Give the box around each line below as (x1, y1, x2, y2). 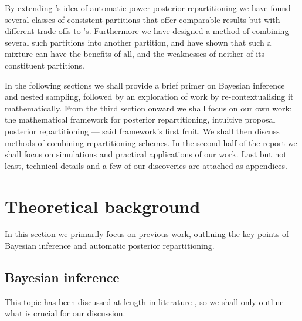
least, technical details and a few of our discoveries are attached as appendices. (5, 159, 287, 171)
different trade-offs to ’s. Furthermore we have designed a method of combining (5, 25, 289, 37)
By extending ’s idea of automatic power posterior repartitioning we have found (5, 2, 291, 13)
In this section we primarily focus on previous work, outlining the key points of (5, 228, 289, 240)
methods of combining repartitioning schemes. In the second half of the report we (5, 136, 297, 148)
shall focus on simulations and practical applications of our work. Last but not (5, 148, 287, 160)
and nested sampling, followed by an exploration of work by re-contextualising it (5, 90, 294, 103)
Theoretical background (5, 194, 201, 218)
